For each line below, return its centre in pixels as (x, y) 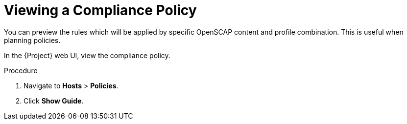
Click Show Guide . (54, 101)
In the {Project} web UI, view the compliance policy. (87, 55)
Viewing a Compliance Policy (100, 10)
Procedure (21, 70)
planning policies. (32, 40)
